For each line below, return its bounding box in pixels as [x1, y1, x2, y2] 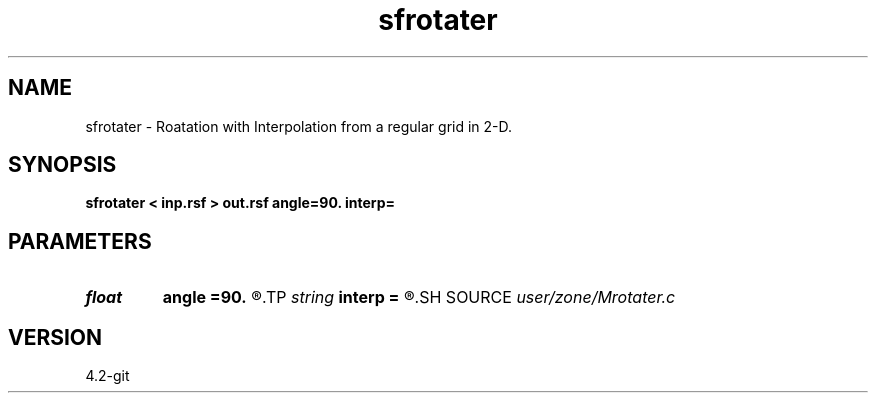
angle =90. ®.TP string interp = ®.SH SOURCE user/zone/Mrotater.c [162, 287, 676, 308]
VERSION [8, 324, 103, 350]
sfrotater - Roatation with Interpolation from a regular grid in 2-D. [85, 117, 513, 135]
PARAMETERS [8, 228, 152, 254]
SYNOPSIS [8, 152, 117, 178]
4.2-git [85, 367, 130, 385]
